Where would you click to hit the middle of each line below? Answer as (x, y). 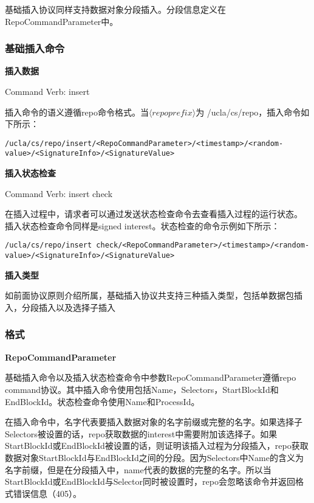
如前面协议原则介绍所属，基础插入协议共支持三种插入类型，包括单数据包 (149, 295)
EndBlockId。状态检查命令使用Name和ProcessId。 (102, 401)
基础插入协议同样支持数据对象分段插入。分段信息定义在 (115, 9)
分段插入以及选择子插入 (68, 307)
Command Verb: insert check (59, 193)
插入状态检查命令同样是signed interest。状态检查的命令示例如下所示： (142, 225)
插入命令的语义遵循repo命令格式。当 (77, 112)
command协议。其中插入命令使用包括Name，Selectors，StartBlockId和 (142, 389)
